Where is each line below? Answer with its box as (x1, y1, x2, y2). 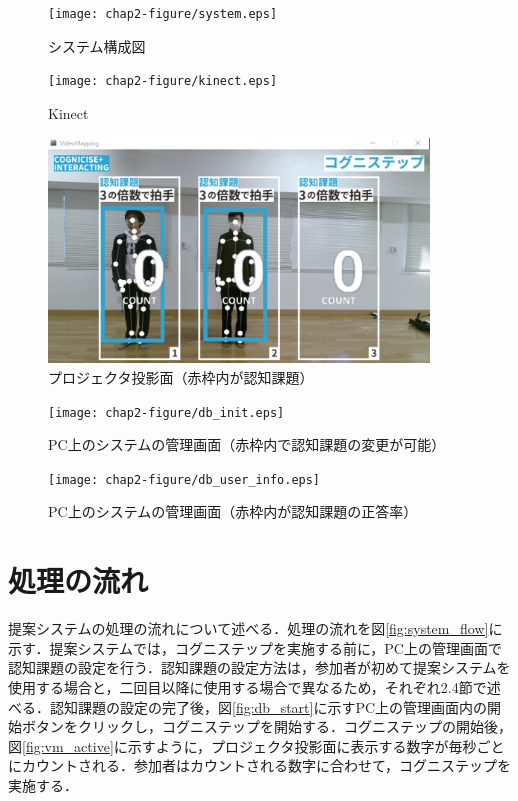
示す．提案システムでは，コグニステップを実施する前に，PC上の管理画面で (8, 637, 502, 658)
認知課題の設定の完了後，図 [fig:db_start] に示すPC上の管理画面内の (49, 696, 488, 717)
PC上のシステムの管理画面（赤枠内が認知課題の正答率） (48, 501, 418, 522)
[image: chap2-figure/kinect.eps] (48, 74, 278, 89)
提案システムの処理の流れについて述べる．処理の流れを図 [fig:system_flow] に (8, 618, 503, 639)
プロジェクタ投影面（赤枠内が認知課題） (48, 366, 314, 387)
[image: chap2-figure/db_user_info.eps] (48, 472, 321, 487)
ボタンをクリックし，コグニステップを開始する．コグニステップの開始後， (21, 716, 512, 737)
